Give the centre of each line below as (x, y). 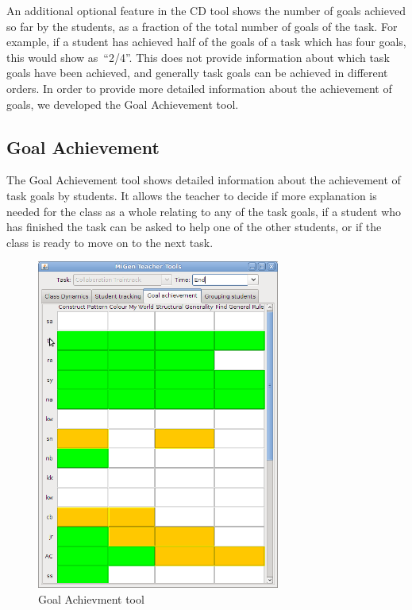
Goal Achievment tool (91, 598)
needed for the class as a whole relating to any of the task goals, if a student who (204, 211)
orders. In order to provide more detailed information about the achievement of (199, 88)
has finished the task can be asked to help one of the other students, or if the (194, 227)
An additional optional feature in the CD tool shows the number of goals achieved (206, 10)
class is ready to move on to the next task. (110, 242)
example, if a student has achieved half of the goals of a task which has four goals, (206, 42)
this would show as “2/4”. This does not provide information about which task (198, 57)
